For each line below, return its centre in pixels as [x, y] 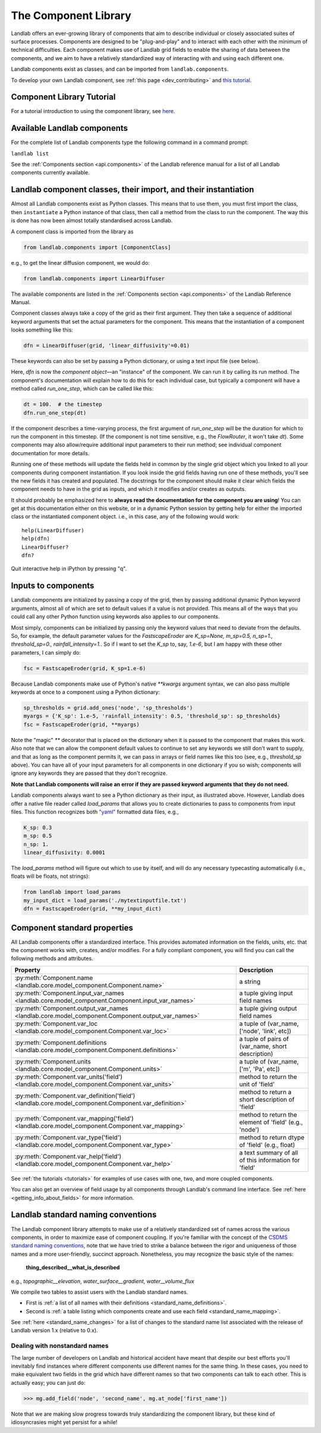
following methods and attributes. [52, 959]
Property [28, 970]
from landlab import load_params [72, 892]
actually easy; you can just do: [48, 1382]
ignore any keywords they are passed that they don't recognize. [89, 773]
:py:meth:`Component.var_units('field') [69, 1077]
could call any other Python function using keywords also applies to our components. [115, 617]
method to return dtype [272, 1137]
